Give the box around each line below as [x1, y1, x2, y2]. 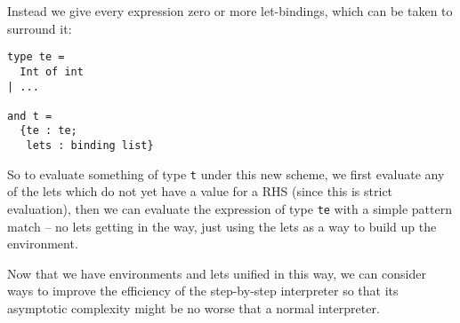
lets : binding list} [26, 139, 154, 153]
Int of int [20, 65, 84, 78]
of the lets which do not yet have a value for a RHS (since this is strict [7, 182, 393, 201]
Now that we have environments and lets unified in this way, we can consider [7, 264, 426, 282]
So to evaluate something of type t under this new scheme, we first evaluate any [7, 164, 445, 183]
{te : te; [20, 124, 77, 138]
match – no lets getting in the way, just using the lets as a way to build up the [7, 217, 437, 235]
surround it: [7, 19, 72, 37]
